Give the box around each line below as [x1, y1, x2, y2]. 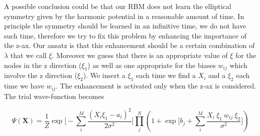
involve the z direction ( [4, 70, 77, 80]
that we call [10, 49, 47, 60]
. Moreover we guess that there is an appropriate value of [52, 49, 228, 60]
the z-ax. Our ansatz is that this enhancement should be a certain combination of [4, 40, 255, 50]
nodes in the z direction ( [4, 59, 82, 70]
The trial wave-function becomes [4, 90, 104, 101]
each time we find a [136, 70, 196, 80]
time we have [4, 80, 45, 91]
